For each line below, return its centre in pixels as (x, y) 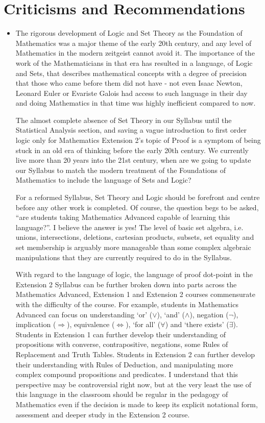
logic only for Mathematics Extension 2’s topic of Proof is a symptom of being (138, 140)
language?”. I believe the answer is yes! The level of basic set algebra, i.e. (129, 227)
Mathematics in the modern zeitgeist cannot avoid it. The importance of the (135, 53)
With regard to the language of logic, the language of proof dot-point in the (134, 274)
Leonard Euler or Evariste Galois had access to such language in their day (131, 93)
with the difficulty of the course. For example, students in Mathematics (127, 304)
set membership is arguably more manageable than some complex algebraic (133, 247)
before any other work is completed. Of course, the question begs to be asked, (137, 207)
